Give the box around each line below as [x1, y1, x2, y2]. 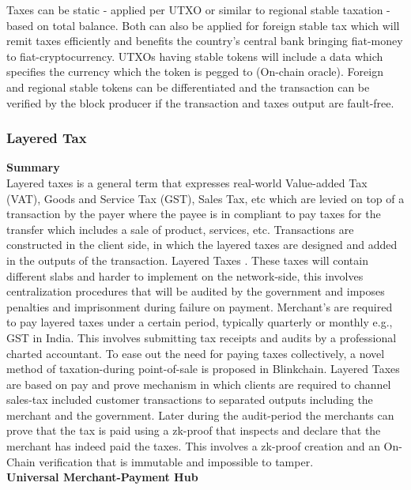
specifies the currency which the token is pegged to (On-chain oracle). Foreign [6, 63, 383, 80]
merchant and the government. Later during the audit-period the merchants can [6, 406, 394, 423]
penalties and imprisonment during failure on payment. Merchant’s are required [6, 298, 393, 315]
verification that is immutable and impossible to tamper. [39, 453, 314, 469]
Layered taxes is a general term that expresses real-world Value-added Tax [6, 174, 368, 190]
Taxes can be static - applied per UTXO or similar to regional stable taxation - [6, 2, 390, 17]
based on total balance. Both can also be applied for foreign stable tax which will [6, 17, 400, 33]
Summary [6, 159, 60, 175]
